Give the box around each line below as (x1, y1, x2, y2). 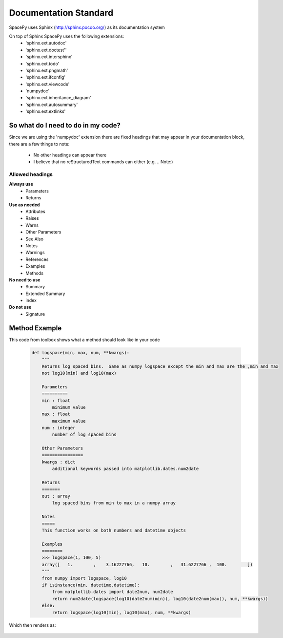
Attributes (25, 209, 46, 214)
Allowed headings (9, 171, 53, 178)
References (25, 256, 49, 262)
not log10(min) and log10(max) (41, 370, 117, 376)
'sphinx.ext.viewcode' (25, 81, 70, 87)
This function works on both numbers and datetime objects (41, 528, 186, 533)
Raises (25, 215, 39, 221)
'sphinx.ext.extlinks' (25, 108, 66, 114)
